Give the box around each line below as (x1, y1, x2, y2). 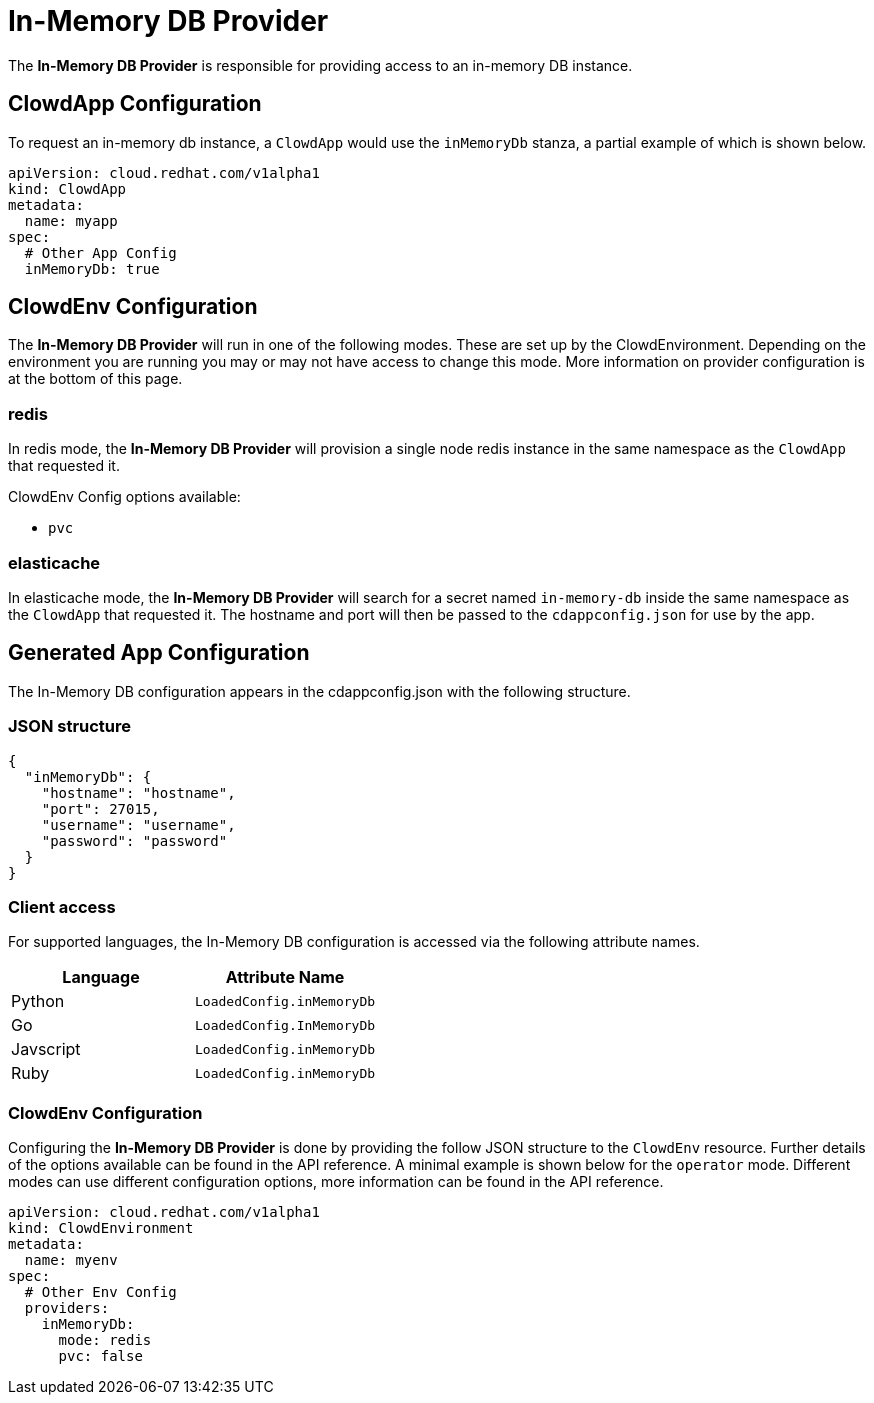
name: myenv (24, 1252, 118, 1269)
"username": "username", (41, 816, 236, 833)
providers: (24, 1300, 110, 1317)
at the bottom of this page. (8, 370, 183, 388)
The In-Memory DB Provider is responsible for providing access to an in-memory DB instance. (8, 56, 633, 74)
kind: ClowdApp (8, 180, 127, 197)
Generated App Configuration (8, 640, 310, 666)
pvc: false (58, 1348, 143, 1365)
